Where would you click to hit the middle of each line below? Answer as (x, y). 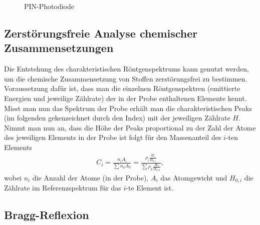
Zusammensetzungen (59, 48)
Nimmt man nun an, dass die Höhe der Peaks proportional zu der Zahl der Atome (130, 127)
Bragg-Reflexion (47, 215)
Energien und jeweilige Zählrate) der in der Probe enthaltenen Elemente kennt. (125, 98)
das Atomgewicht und (194, 177)
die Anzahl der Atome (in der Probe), (90, 177)
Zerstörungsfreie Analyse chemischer (101, 33)
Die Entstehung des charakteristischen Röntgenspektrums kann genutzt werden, (126, 69)
